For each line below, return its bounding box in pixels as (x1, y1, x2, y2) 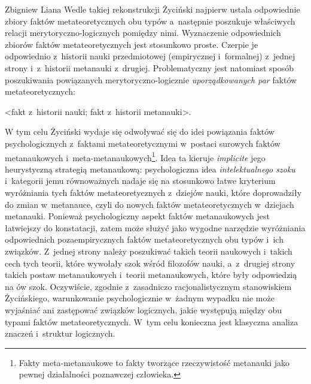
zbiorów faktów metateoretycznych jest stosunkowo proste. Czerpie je (5, 38, 258, 50)
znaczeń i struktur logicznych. (5, 327, 115, 340)
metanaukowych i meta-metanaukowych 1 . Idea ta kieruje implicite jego (5, 149, 266, 164)
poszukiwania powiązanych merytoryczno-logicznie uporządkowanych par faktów (5, 73, 297, 86)
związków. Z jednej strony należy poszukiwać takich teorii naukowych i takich (5, 244, 292, 257)
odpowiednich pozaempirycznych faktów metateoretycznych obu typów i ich (5, 233, 283, 246)
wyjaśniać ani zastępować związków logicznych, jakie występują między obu (5, 303, 282, 316)
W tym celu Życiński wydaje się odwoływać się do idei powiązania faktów (5, 125, 275, 138)
